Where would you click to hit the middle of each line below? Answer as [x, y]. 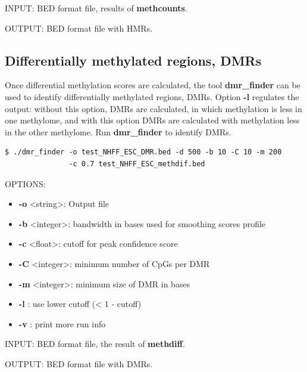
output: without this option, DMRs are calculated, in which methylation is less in [153, 108]
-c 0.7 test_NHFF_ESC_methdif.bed [137, 164]
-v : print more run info [62, 323]
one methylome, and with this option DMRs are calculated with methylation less [152, 120]
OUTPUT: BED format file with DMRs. [79, 363]
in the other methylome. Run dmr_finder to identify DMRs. [118, 131]
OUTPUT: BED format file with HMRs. [79, 28]
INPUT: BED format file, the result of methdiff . [95, 344]
